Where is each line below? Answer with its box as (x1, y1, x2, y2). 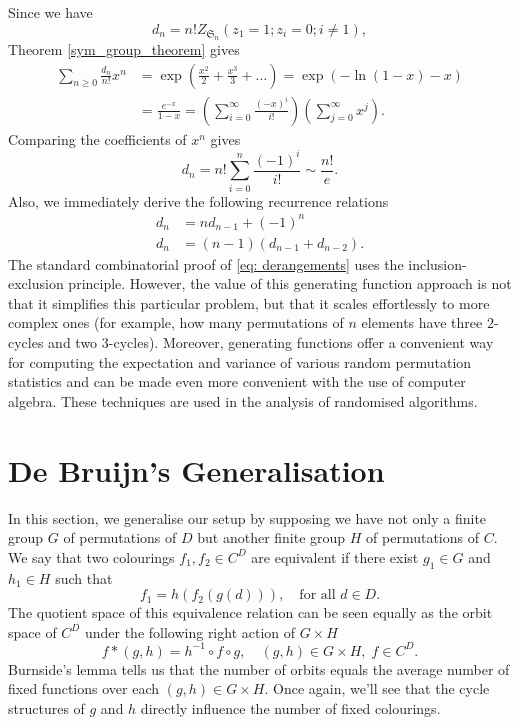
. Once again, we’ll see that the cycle (264, 678, 490, 699)
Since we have (8, 2, 93, 22)
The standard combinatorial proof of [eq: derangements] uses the (8, 253, 404, 274)
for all (299, 588, 336, 603)
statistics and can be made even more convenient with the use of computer (8, 371, 466, 392)
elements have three (361, 312, 483, 333)
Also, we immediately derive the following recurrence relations (8, 190, 389, 211)
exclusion (8, 273, 64, 294)
